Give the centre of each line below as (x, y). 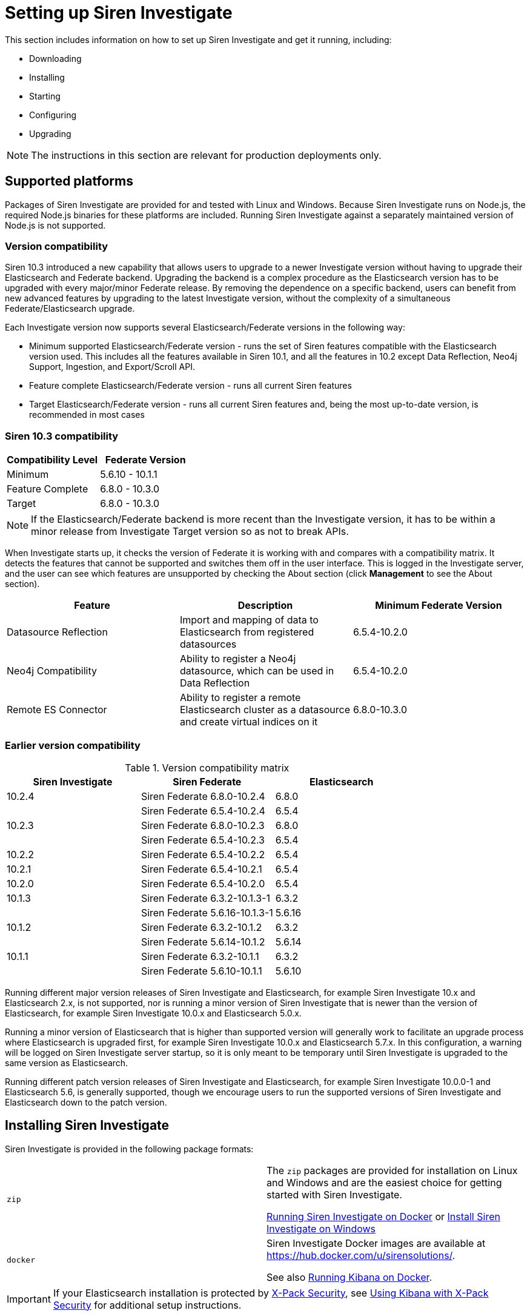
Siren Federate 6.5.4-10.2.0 (203, 883)
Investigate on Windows (321, 1228)
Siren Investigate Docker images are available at (376, 1243)
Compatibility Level (52, 460)
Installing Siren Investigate (87, 1126)
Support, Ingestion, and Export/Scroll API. (112, 367)
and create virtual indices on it (249, 722)
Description (265, 606)
